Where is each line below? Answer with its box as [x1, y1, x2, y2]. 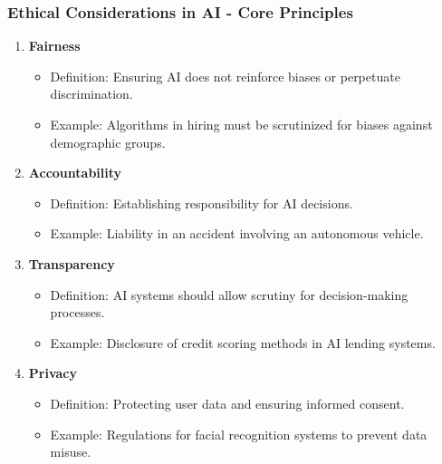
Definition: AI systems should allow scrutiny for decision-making [50, 285, 408, 304]
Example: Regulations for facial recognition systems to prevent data [50, 424, 428, 443]
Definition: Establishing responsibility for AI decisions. [50, 193, 353, 212]
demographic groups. [50, 132, 166, 151]
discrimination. [50, 84, 133, 103]
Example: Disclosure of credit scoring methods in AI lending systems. [50, 333, 436, 352]
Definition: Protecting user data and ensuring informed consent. [50, 393, 405, 412]
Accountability [28, 163, 122, 182]
